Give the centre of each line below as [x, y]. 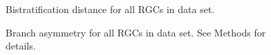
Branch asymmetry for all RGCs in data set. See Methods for [136, 32]
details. [21, 46]
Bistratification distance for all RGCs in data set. [110, 9]
